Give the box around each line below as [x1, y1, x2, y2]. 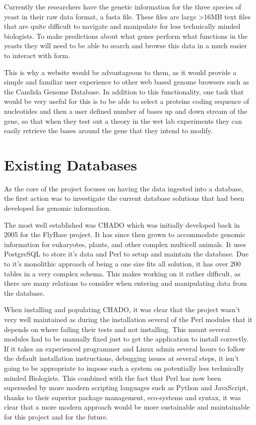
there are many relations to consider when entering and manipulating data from [4, 278, 247, 288]
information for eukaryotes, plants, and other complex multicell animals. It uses [4, 239, 246, 249]
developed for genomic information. [4, 203, 111, 213]
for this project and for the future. [4, 411, 108, 422]
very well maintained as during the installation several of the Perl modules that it [4, 314, 253, 324]
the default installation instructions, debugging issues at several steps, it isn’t [4, 353, 239, 363]
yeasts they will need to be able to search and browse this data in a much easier [4, 40, 247, 51]
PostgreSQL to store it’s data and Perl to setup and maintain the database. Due [4, 249, 249, 259]
